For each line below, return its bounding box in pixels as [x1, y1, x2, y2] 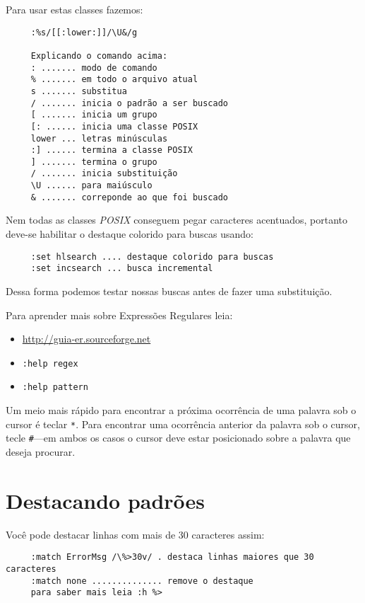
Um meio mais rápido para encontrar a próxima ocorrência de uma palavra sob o [6, 403, 357, 418]
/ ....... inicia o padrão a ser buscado [30, 98, 228, 108]
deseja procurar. [6, 444, 76, 459]
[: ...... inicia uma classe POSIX [30, 121, 198, 132]
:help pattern [22, 382, 88, 393]
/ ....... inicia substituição [30, 168, 178, 179]
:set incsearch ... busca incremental [30, 263, 213, 274]
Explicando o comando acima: [30, 50, 168, 61]
